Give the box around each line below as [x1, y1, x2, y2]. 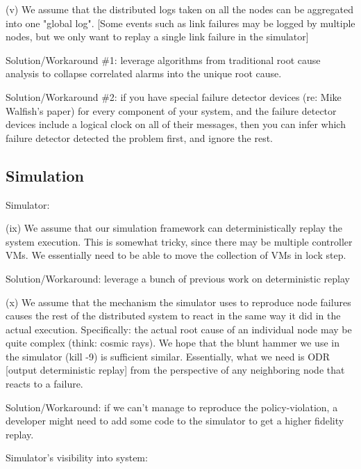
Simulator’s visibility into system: [6, 450, 148, 465]
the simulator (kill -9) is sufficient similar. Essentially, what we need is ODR [6, 349, 330, 363]
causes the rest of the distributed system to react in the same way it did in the [6, 308, 341, 323]
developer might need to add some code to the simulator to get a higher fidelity [6, 413, 344, 428]
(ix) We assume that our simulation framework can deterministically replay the [6, 221, 343, 235]
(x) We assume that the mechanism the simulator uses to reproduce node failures [6, 294, 351, 309]
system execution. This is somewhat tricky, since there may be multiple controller [6, 234, 353, 248]
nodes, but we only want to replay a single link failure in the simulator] [6, 29, 309, 44]
